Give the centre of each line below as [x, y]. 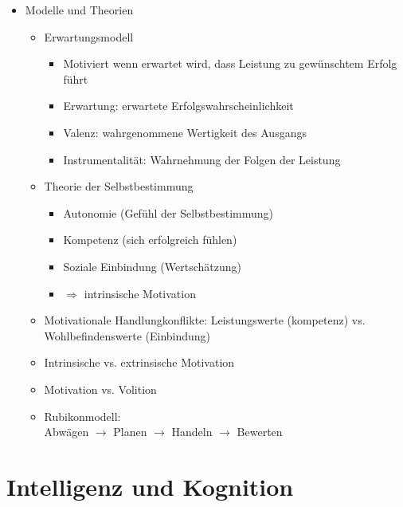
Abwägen [67, 432]
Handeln [192, 432]
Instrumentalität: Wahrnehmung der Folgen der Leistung [202, 159]
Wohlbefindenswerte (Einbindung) [127, 335]
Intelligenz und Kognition [150, 486]
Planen [130, 432]
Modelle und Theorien [79, 10]
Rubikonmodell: [82, 416]
